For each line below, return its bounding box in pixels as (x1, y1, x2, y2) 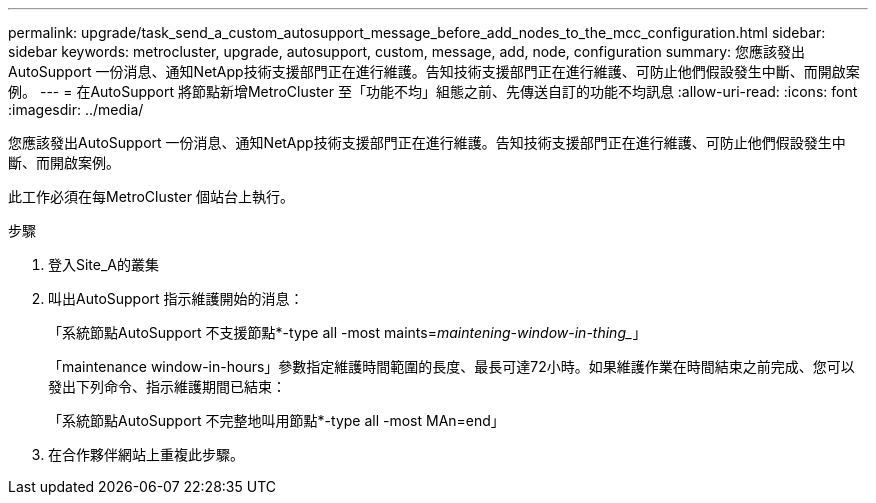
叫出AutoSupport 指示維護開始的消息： (48, 290, 304, 307)
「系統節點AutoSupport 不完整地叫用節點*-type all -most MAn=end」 (48, 412, 505, 429)
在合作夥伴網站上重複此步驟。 (48, 446, 244, 463)
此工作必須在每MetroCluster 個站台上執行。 (8, 188, 294, 205)
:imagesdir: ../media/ (8, 101, 144, 118)
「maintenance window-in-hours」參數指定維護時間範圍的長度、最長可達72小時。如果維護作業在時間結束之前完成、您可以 (48, 358, 855, 375)
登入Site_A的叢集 (48, 256, 160, 273)
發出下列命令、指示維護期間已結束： (48, 378, 286, 395)
